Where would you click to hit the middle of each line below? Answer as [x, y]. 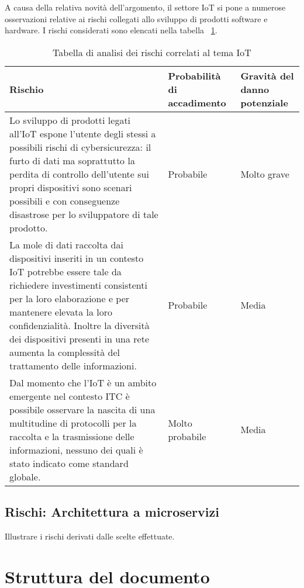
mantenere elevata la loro [61, 312]
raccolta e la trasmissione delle [72, 436]
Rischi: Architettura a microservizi [112, 512]
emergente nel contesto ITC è [70, 396]
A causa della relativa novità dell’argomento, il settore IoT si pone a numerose [145, 7]
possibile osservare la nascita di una [82, 409]
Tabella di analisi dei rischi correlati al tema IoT [152, 52]
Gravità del [267, 75]
